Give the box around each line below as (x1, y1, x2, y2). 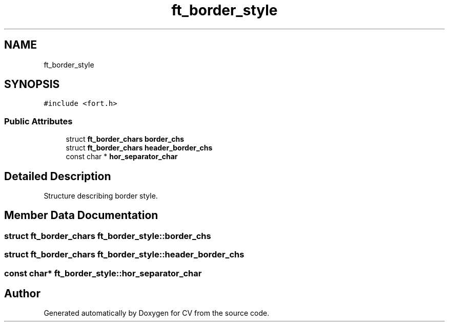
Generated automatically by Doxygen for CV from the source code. (44, 309, 270, 318)
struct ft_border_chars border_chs (66, 135, 185, 144)
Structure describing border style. (44, 191, 158, 201)
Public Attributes (4, 116, 73, 126)
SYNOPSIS (4, 78, 60, 91)
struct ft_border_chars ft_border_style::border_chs (4, 230, 211, 241)
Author (4, 287, 40, 300)
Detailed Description (4, 169, 111, 183)
